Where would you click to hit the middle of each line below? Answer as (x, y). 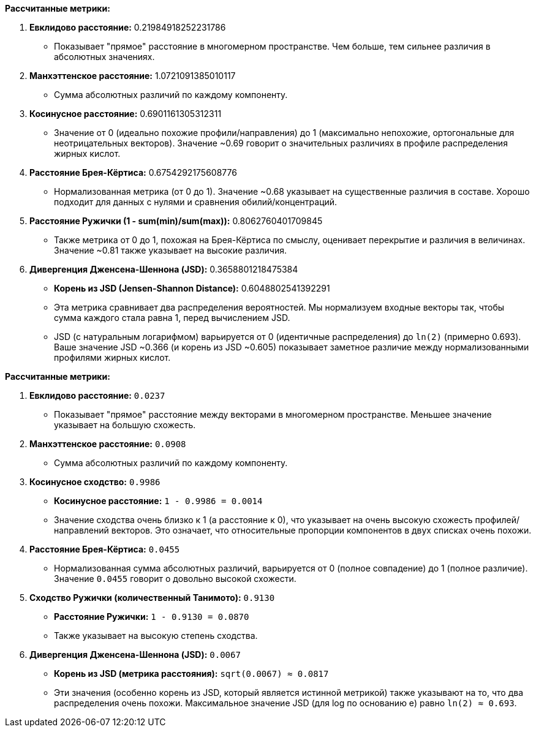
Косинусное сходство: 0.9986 (95, 482)
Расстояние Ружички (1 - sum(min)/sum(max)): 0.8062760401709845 (176, 221)
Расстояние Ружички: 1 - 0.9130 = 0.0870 (152, 617)
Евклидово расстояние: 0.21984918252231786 (128, 27)
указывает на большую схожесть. (125, 425)
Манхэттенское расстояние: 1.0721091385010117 (133, 76)
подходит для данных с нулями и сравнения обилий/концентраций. (196, 202)
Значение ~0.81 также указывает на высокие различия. (170, 250)
